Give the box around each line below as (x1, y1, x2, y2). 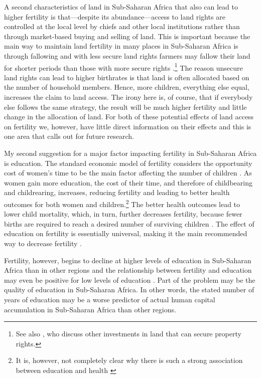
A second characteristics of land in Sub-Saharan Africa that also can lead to (4, 2, 238, 12)
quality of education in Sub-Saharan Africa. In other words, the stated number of (4, 284, 254, 295)
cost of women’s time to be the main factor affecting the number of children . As (4, 167, 252, 178)
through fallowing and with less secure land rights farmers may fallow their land (4, 50, 250, 61)
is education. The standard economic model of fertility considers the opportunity (4, 157, 252, 168)
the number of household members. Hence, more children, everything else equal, (4, 82, 249, 92)
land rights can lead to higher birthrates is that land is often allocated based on (4, 72, 249, 82)
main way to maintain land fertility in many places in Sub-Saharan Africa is (4, 41, 238, 51)
